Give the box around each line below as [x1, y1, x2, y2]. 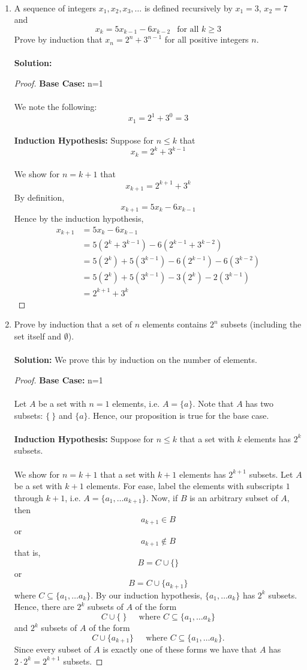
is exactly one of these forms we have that [103, 643, 257, 656]
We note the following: [14, 100, 97, 113]
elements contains [142, 318, 207, 330]
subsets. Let [249, 467, 293, 480]
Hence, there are [14, 600, 74, 613]
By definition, [14, 191, 65, 204]
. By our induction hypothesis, [91, 588, 203, 601]
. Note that [192, 397, 234, 409]
